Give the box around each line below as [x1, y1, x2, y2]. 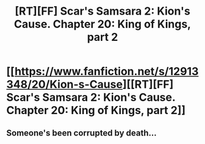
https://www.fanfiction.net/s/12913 [14, 65, 199, 79]
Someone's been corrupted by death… [6, 128, 157, 138]
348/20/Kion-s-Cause [6, 77, 123, 92]
